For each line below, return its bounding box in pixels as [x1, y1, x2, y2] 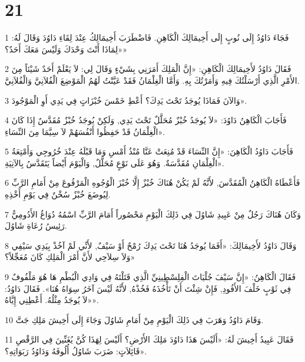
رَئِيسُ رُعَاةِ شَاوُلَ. [5, 219, 67, 232]
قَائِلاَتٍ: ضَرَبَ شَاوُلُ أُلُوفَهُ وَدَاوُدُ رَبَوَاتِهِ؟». [5, 345, 147, 357]
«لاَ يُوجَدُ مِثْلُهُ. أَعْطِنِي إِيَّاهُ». [5, 294, 99, 306]
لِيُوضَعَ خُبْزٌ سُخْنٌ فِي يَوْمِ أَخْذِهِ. [5, 188, 111, 200]
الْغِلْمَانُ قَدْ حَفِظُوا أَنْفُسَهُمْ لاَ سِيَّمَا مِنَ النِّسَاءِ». [5, 125, 165, 137]
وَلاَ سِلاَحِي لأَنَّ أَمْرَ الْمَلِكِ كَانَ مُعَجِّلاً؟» [5, 251, 135, 263]
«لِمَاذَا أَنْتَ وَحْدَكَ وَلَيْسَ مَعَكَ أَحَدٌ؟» [5, 42, 127, 55]
